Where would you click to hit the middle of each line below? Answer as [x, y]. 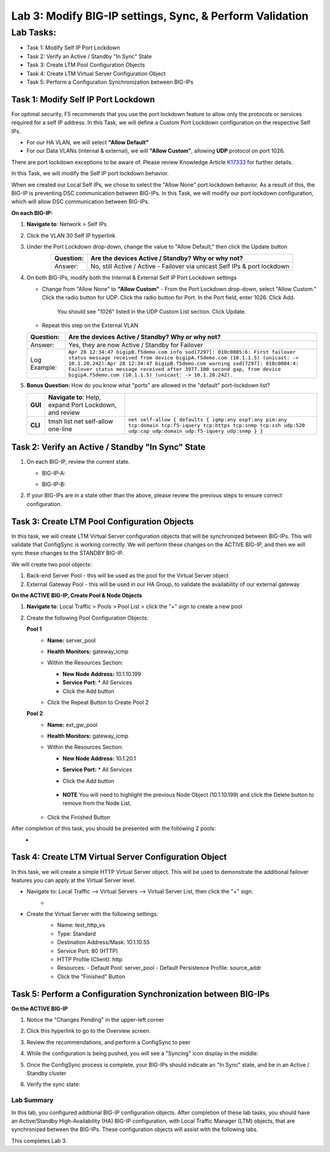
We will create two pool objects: [51, 564]
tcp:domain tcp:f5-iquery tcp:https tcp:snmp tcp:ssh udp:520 [217, 425]
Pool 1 [34, 629]
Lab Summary [32, 1100]
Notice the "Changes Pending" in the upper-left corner [95, 1020]
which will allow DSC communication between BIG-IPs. [80, 202]
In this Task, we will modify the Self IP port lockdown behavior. [90, 174]
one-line [60, 429]
